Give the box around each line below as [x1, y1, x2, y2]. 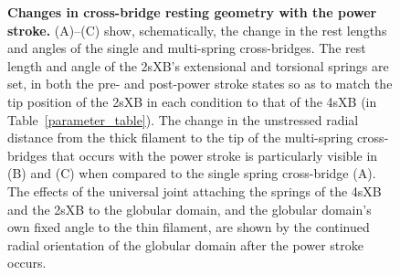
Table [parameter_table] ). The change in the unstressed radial [7, 110, 359, 129]
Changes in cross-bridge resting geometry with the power [7, 3, 377, 21]
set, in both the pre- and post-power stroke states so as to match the [7, 74, 393, 93]
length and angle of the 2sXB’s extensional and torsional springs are [7, 56, 389, 75]
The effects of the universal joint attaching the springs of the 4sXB [7, 181, 382, 200]
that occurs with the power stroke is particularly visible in [51, 145, 378, 164]
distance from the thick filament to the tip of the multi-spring [7, 128, 353, 147]
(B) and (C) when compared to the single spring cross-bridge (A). [7, 164, 376, 183]
